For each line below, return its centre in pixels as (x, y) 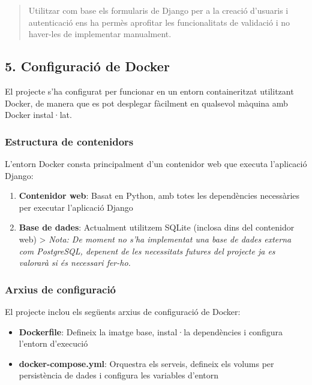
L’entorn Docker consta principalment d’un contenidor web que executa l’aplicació (156, 163)
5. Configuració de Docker (87, 66)
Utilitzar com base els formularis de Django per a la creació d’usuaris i (158, 10)
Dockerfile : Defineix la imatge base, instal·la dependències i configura (151, 331)
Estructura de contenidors (69, 141)
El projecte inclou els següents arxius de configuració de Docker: (123, 311)
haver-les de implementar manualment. (100, 34)
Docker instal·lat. (38, 115)
